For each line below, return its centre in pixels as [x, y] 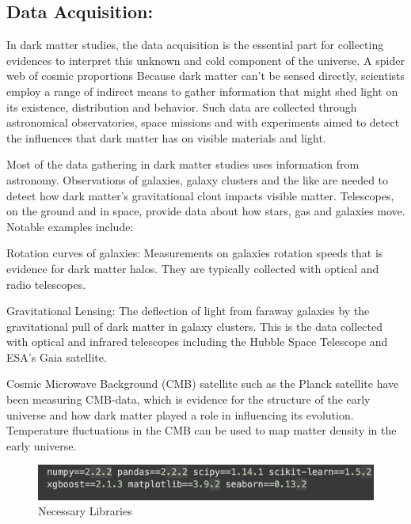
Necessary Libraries [85, 511]
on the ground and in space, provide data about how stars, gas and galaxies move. [206, 211]
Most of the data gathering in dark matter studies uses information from [183, 164]
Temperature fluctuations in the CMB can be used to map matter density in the [202, 430]
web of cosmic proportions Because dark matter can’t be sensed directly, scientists [206, 76]
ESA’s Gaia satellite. [57, 357]
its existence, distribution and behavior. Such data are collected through [182, 106]
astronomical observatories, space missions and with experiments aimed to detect [203, 122]
